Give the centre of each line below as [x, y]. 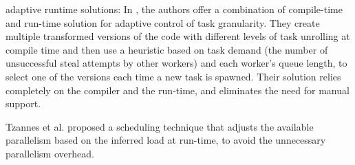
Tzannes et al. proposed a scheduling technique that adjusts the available [160, 126]
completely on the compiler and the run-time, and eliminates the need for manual [177, 90]
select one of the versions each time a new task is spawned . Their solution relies [173, 76]
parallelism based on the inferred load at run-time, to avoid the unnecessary [166, 140]
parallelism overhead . [50, 153]
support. [23, 103]
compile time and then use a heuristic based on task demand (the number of [167, 49]
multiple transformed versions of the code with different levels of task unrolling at [178, 36]
